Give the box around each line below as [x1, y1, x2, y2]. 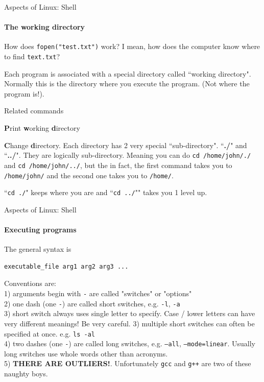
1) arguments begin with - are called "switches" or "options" [4, 288, 192, 299]
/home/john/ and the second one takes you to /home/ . [4, 170, 174, 180]
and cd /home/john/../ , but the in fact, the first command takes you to [4, 159, 232, 170]
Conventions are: [4, 278, 57, 289]
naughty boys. [4, 368, 48, 379]
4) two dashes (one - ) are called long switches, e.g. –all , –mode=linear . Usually [4, 338, 255, 349]
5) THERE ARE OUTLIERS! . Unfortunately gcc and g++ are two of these [4, 358, 251, 369]
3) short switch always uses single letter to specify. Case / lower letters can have [4, 308, 255, 319]
